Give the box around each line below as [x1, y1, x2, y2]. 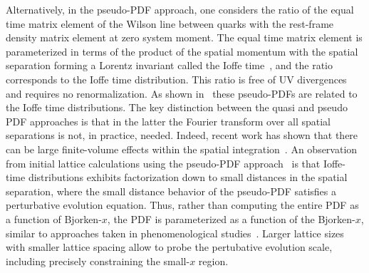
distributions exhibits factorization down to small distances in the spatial [28, 170, 348, 185]
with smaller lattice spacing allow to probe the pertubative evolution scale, [6, 239, 333, 254]
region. [198, 253, 229, 268]
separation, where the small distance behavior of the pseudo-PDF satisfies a [6, 183, 337, 198]
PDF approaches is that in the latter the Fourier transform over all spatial [6, 113, 331, 128]
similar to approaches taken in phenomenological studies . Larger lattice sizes [6, 225, 344, 240]
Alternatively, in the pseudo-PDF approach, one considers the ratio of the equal [6, 2, 354, 16]
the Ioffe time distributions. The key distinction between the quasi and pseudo [6, 100, 348, 115]
